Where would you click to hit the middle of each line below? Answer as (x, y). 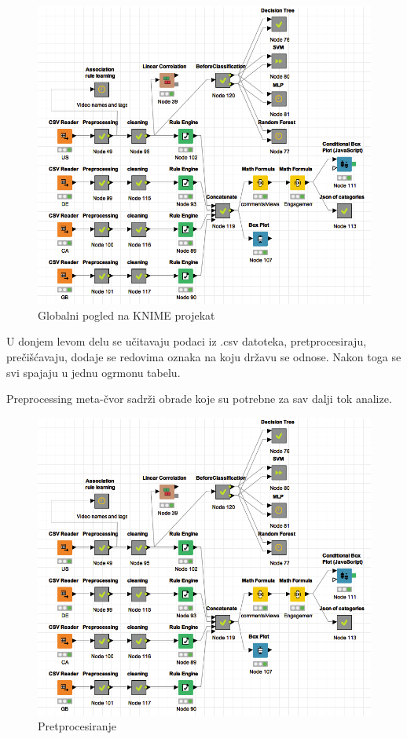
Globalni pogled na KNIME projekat (126, 315)
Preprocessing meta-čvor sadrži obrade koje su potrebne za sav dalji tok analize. (199, 399)
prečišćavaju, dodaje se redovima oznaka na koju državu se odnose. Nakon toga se (204, 356)
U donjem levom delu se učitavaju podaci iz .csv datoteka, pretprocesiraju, (187, 341)
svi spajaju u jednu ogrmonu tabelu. (93, 372)
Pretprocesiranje (77, 726)
